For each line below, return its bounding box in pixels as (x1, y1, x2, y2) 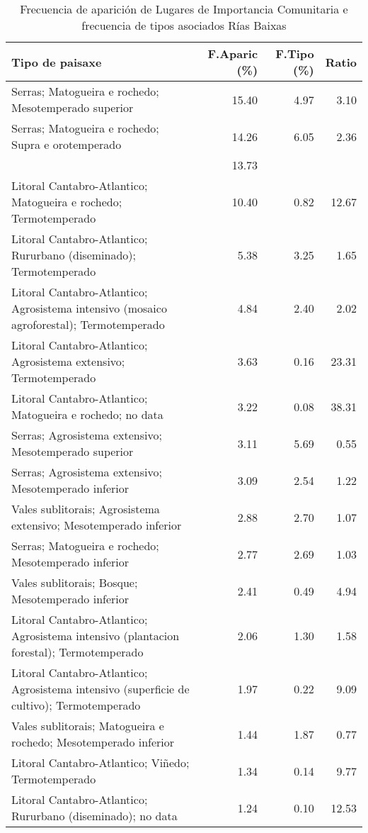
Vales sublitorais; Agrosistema (11, 501, 160, 517)
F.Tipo (275, 45, 314, 62)
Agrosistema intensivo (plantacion (11, 627, 180, 644)
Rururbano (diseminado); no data (11, 807, 178, 824)
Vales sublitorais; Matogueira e (11, 717, 164, 734)
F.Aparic (207, 45, 258, 62)
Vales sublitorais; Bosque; (11, 574, 138, 591)
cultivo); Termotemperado (11, 697, 141, 713)
